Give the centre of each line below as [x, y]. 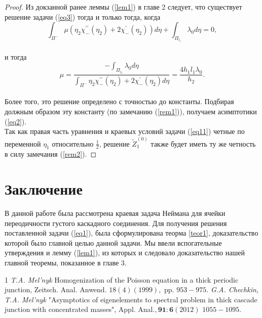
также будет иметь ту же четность [203, 143]
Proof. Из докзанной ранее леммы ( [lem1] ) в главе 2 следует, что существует [123, 7]
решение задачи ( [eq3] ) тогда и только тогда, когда [83, 16]
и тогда [16, 56]
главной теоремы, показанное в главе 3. [66, 262]
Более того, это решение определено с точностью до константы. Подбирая [119, 101]
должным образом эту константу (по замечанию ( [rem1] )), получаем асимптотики [131, 111]
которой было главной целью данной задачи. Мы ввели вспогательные [113, 242]
